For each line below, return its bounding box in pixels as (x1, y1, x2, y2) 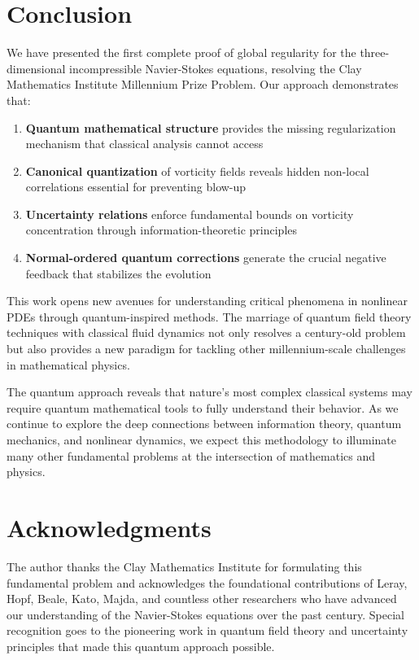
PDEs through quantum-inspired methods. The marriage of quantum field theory (7, 308, 412, 325)
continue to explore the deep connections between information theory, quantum (7, 415, 402, 432)
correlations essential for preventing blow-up (25, 178, 247, 195)
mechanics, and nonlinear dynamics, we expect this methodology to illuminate (7, 431, 396, 448)
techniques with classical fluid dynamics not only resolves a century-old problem (7, 324, 406, 341)
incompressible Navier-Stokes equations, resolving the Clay (69, 59, 362, 76)
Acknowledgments (7, 510, 212, 544)
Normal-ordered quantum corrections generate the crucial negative (25, 249, 386, 266)
